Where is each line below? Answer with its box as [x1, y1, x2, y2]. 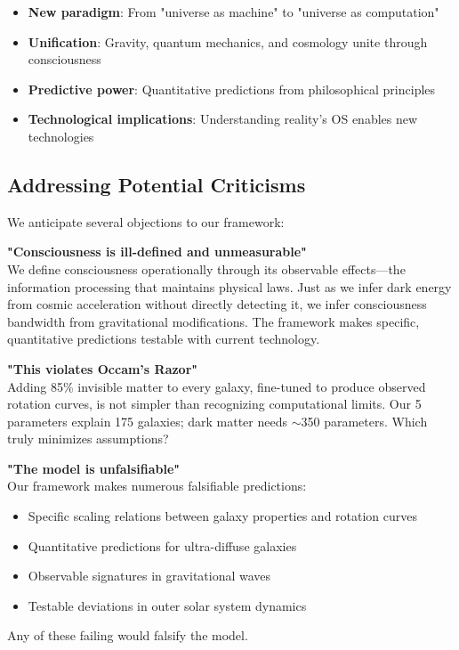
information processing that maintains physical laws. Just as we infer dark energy [7, 277, 452, 296]
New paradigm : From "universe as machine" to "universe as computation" [28, 3, 439, 20]
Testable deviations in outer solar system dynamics [28, 596, 307, 614]
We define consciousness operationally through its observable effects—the [7, 259, 406, 278]
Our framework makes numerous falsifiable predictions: [7, 476, 307, 495]
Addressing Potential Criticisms [7, 170, 306, 198]
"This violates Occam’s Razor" [7, 359, 198, 378]
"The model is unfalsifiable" [7, 459, 181, 477]
